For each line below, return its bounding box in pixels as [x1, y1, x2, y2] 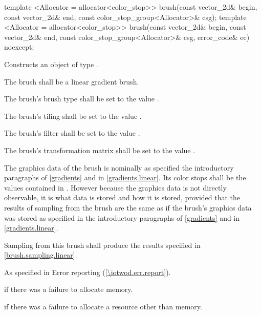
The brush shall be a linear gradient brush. [4, 76, 139, 87]
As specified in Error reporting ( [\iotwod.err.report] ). [4, 266, 171, 277]
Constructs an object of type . [4, 58, 98, 69]
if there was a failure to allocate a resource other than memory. [4, 301, 202, 312]
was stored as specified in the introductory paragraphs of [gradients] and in [4, 212, 240, 223]
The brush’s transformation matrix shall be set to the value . [4, 144, 195, 155]
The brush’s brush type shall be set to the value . [4, 93, 159, 104]
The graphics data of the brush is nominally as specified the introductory [4, 162, 234, 173]
